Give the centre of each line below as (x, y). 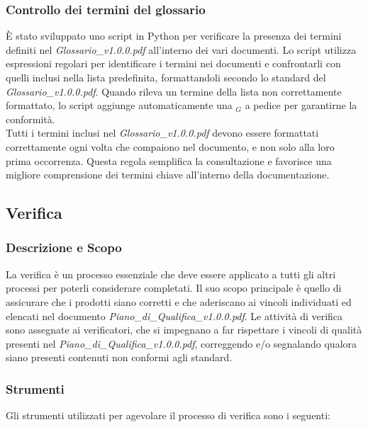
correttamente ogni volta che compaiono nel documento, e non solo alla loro (170, 146)
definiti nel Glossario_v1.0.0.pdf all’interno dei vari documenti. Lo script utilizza (181, 49)
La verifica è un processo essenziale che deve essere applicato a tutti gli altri (171, 274)
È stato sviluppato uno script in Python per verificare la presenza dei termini (174, 36)
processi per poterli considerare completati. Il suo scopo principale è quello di (174, 288)
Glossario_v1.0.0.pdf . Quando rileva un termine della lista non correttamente (174, 91)
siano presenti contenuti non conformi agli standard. (119, 357)
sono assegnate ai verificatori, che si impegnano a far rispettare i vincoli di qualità (184, 330)
